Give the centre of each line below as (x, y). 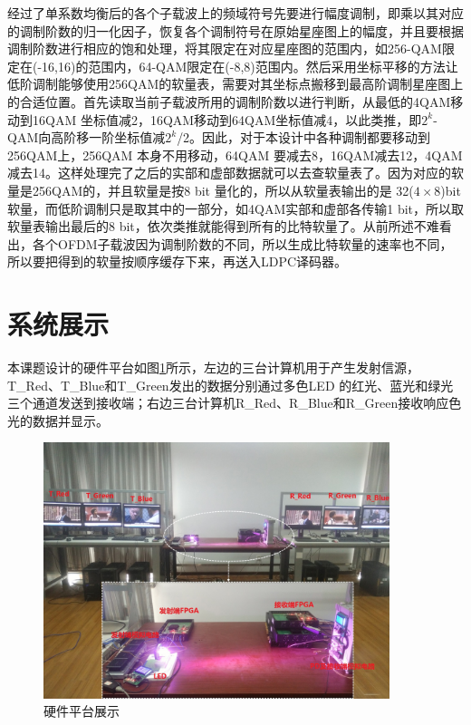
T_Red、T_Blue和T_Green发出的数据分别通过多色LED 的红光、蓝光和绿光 (231, 385)
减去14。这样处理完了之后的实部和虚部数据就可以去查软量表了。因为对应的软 (235, 173)
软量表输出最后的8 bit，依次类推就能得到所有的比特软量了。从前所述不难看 (230, 226)
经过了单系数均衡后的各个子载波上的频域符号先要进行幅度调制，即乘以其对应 (235, 13)
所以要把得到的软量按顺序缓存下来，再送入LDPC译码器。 (178, 261)
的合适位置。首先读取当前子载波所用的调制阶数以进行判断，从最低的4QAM (229, 101)
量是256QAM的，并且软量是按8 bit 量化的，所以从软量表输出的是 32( (211, 190)
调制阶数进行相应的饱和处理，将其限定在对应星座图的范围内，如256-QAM (225, 48)
